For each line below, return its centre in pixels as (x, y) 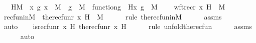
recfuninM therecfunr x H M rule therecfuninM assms (113, 16)
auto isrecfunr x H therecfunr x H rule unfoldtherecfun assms (128, 26)
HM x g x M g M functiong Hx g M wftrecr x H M (118, 6)
